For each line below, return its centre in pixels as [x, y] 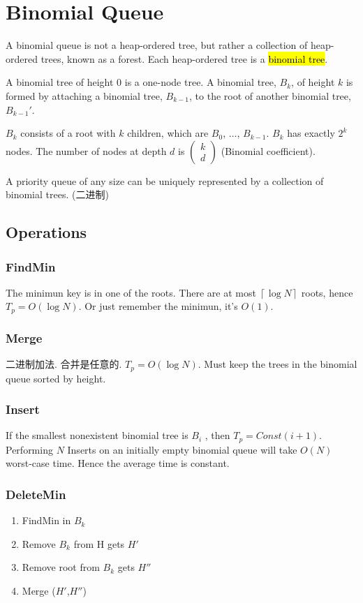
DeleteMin [36, 494]
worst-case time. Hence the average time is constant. [118, 463]
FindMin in [46, 520]
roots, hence [327, 292]
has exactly [311, 133]
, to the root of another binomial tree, [270, 95]
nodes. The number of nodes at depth [86, 150]
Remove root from [61, 567]
